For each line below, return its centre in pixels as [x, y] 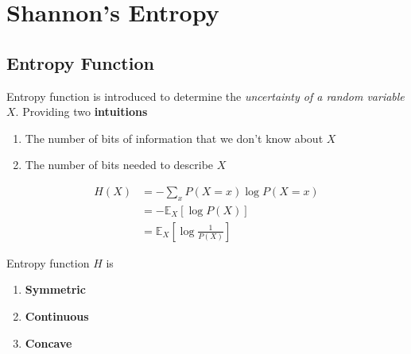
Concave [48, 342]
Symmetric [55, 289]
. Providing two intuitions [81, 112]
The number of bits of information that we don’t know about [174, 138]
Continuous [57, 316]
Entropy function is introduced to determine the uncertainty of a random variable [205, 96]
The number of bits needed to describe [119, 165]
